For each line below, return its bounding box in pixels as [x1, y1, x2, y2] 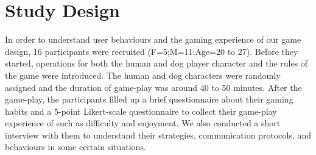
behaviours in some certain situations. [5, 140, 146, 153]
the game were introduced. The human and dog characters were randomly [5, 68, 281, 81]
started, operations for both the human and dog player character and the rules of [5, 57, 308, 70]
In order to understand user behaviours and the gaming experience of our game [5, 33, 301, 46]
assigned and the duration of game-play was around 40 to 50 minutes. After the [5, 81, 302, 93]
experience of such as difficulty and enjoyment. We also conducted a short [5, 117, 281, 129]
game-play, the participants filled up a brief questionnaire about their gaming [5, 93, 293, 106]
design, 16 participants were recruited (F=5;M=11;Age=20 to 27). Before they [5, 45, 298, 57]
